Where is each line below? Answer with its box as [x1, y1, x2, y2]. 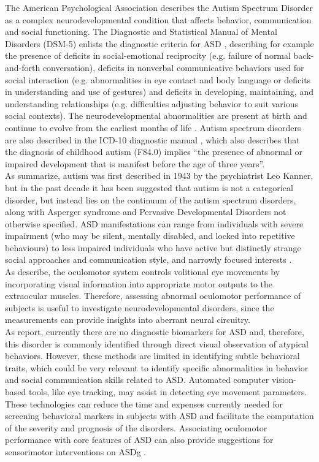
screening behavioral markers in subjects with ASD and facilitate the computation [5, 409, 314, 422]
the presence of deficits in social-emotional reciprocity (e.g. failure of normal [5, 49, 291, 62]
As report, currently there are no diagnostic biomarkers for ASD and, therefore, [5, 325, 304, 338]
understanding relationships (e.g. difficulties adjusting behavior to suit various [5, 97, 298, 110]
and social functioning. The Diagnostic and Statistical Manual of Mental [5, 25, 277, 38]
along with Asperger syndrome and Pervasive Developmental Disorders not [5, 205, 286, 218]
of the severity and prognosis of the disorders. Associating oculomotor [5, 421, 267, 434]
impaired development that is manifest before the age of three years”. [5, 157, 265, 170]
